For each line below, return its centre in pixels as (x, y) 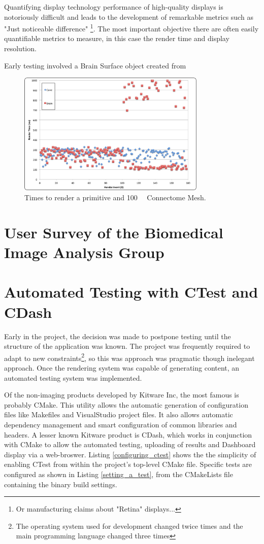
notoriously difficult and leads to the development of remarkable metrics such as (129, 16)
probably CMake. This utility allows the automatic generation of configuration (126, 404)
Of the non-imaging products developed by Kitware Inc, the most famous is (122, 395)
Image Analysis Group (84, 252)
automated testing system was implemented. (73, 377)
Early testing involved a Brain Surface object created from (95, 65)
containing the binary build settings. (61, 484)
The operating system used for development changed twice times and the (129, 525)
